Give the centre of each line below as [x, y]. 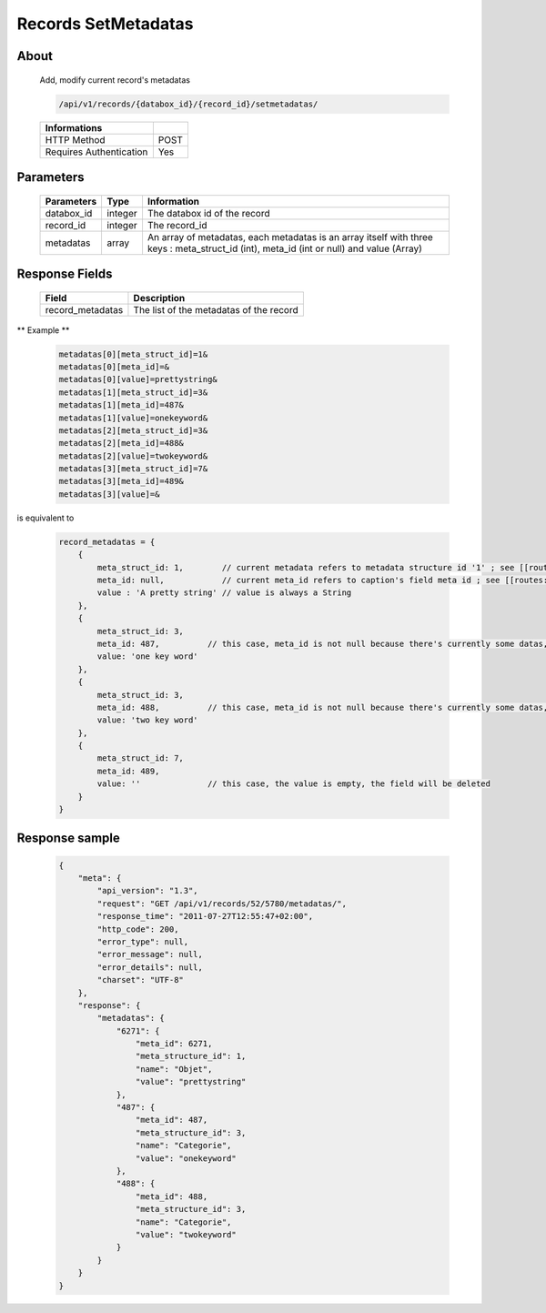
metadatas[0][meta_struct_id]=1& [133, 354]
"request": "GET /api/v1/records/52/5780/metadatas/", [222, 904]
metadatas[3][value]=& [109, 494]
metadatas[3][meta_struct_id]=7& [133, 469]
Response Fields [65, 273]
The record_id [177, 225]
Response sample [68, 838]
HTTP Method [75, 139]
